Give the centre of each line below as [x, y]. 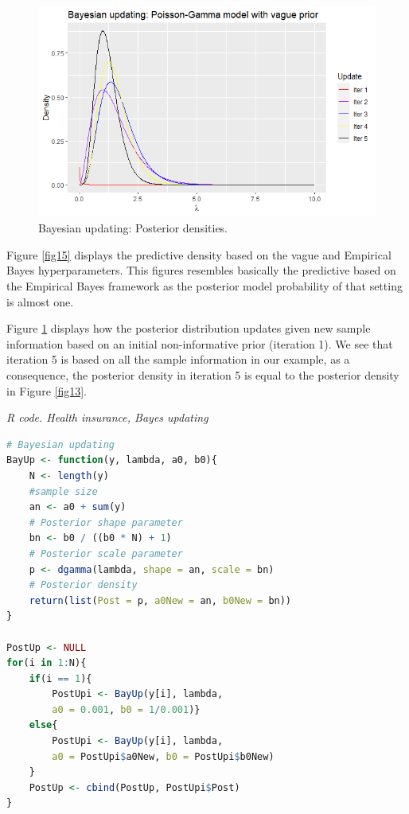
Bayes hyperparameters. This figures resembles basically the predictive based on [201, 270]
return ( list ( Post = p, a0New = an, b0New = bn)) [160, 600]
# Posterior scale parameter [106, 553]
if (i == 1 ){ [60, 678]
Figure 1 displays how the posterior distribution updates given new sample [189, 328]
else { [43, 725]
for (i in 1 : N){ [47, 663]
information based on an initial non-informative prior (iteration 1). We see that [200, 343]
